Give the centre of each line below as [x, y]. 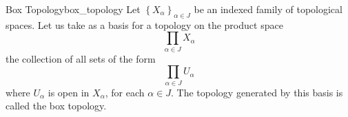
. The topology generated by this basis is [257, 92]
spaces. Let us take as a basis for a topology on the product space [144, 24]
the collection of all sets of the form [81, 58]
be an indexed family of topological [268, 9]
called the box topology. [56, 106]
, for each [125, 92]
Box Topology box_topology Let [73, 9]
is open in [69, 92]
